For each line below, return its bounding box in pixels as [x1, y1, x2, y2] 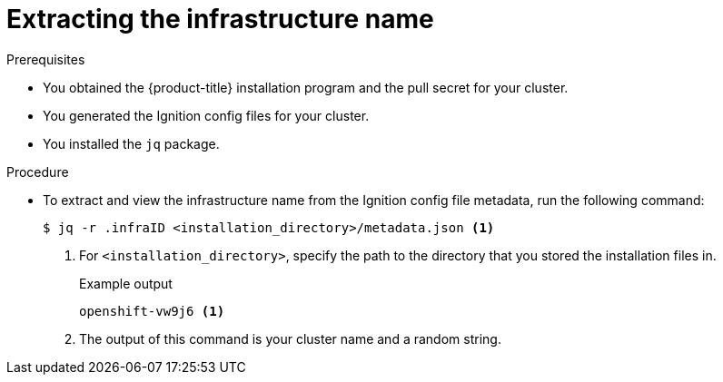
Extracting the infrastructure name [6, 4, 434, 34]
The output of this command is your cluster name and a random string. [79, 330, 501, 347]
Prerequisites [6, 51, 85, 67]
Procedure [6, 163, 69, 180]
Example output [79, 275, 173, 291]
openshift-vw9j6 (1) [79, 303, 225, 318]
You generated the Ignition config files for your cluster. [43, 107, 370, 123]
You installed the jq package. [43, 135, 220, 152]
